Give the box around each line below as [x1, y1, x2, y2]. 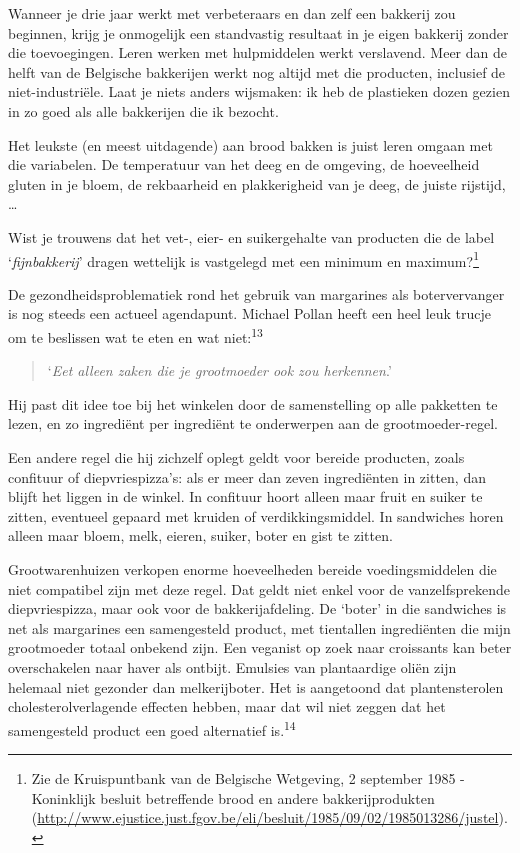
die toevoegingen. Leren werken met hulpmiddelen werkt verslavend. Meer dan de [8, 42, 507, 63]
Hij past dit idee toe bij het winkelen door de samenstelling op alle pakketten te [8, 393, 498, 414]
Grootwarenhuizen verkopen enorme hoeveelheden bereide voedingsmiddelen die [8, 558, 497, 579]
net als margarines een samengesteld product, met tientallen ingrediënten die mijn [8, 617, 511, 638]
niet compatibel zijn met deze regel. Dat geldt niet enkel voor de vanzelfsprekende [8, 578, 511, 599]
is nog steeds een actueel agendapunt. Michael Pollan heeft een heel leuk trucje [8, 303, 492, 324]
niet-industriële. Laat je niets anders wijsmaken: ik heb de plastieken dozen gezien [8, 81, 510, 102]
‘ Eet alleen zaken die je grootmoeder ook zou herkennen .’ [47, 360, 392, 381]
